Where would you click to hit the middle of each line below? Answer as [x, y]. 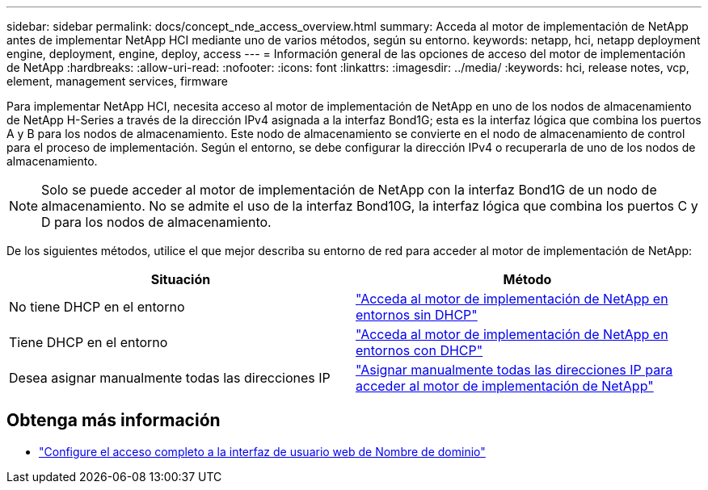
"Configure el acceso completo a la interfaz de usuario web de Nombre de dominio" [262, 451]
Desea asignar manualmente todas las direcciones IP [170, 378]
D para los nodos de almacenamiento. [156, 222]
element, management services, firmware [117, 81]
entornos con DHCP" [419, 350]
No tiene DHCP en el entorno [97, 307]
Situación [181, 279]
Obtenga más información [114, 421]
